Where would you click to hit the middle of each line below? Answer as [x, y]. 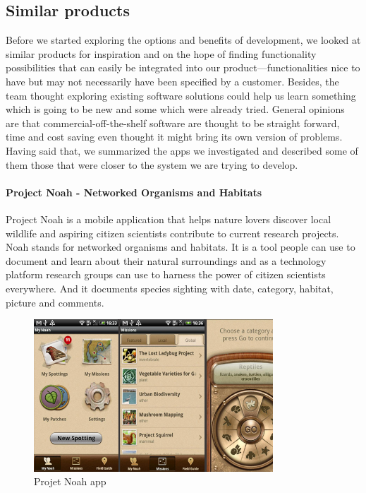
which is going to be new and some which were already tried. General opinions [175, 109]
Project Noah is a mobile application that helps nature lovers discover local [169, 219]
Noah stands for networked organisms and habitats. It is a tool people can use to [181, 247]
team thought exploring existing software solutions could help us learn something [181, 95]
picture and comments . [55, 302]
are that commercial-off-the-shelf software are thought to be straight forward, [173, 123]
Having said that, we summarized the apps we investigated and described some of [182, 150]
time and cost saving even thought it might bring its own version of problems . [174, 137]
